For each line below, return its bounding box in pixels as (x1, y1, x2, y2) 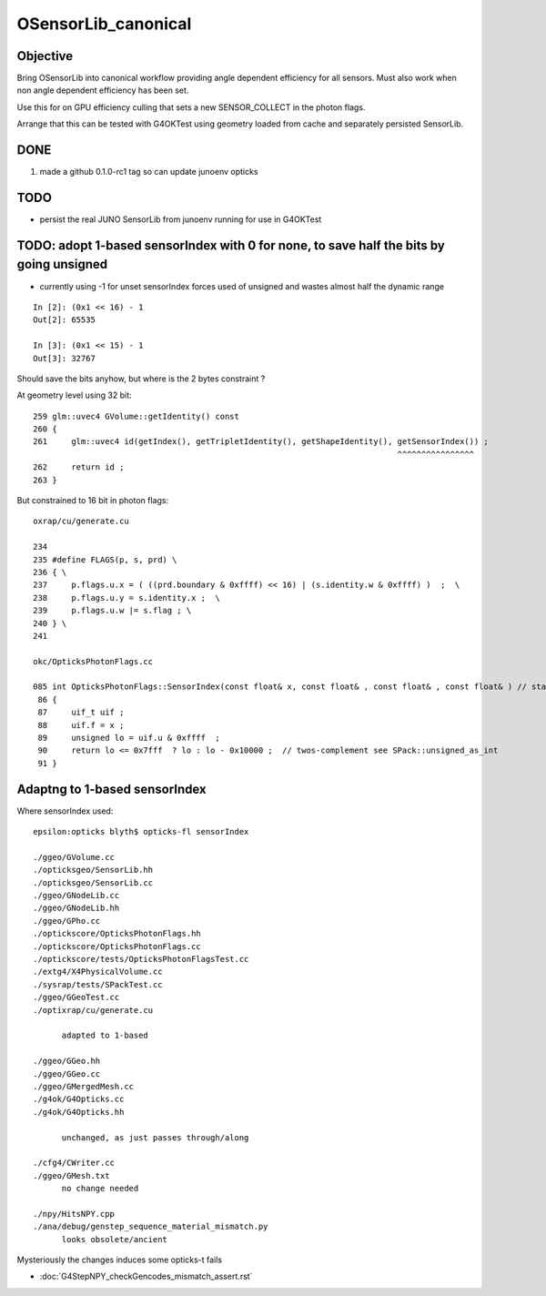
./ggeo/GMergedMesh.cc (33, 1081, 135, 1091)
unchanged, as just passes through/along (61, 1132, 249, 1142)
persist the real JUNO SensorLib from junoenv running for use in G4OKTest (39, 214, 322, 225)
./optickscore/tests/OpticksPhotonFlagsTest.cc (33, 954, 249, 965)
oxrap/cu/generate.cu (33, 516, 129, 527)
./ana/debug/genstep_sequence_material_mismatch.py (33, 1221, 268, 1232)
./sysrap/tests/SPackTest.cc (33, 979, 163, 989)
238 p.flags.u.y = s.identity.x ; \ (33, 592, 220, 602)
